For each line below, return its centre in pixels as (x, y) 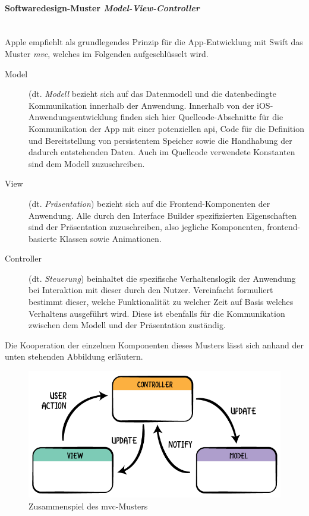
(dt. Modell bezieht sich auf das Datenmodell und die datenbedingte (152, 94)
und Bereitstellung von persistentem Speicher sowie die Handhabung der (160, 140)
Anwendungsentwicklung (73, 117)
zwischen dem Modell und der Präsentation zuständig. (127, 325)
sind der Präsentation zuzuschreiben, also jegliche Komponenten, (146, 227)
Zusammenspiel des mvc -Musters (88, 506)
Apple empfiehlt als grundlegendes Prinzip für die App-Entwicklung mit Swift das (154, 42)
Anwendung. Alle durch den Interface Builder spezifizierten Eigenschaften (163, 215)
